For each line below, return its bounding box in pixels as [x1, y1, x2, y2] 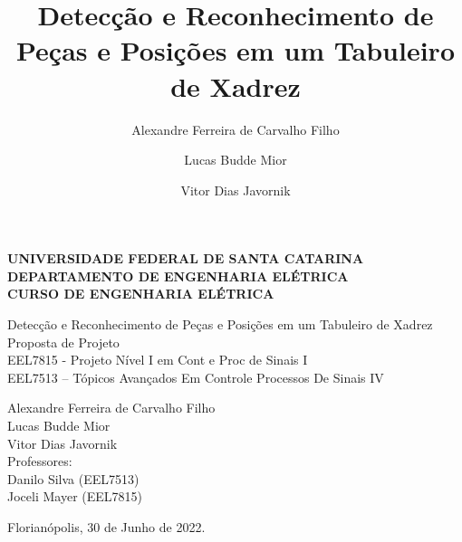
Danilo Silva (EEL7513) [7, 469, 140, 488]
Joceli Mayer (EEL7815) [7, 487, 142, 506]
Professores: [7, 452, 72, 471]
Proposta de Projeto [7, 332, 120, 351]
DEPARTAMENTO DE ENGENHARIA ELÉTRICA [7, 266, 349, 285]
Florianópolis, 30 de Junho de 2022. [7, 518, 206, 536]
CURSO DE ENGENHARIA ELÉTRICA [7, 284, 274, 303]
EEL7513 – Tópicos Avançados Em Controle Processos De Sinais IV [7, 367, 384, 386]
